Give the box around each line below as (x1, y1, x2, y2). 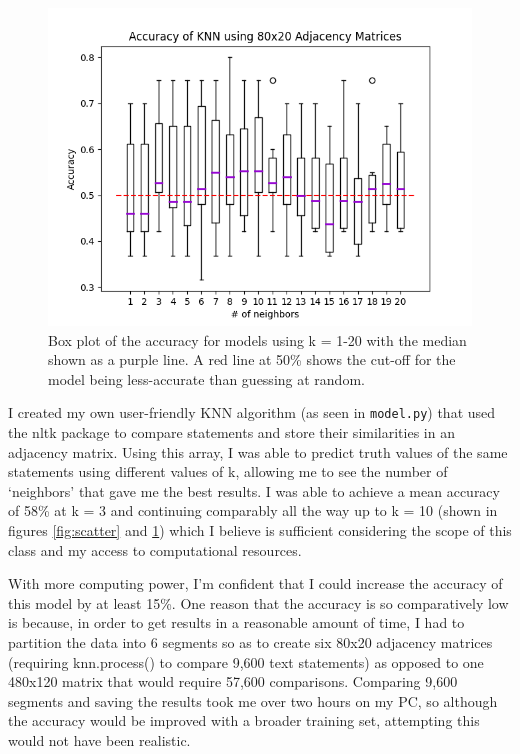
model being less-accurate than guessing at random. (48, 368, 365, 389)
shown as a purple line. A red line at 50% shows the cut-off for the (48, 349, 456, 370)
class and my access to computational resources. (8, 539, 302, 560)
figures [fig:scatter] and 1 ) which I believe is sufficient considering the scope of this (8, 520, 512, 540)
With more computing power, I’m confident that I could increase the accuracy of (8, 573, 503, 594)
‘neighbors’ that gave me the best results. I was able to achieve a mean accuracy (8, 480, 500, 501)
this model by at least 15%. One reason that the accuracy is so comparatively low (8, 592, 509, 613)
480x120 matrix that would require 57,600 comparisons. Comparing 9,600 (8, 671, 458, 692)
